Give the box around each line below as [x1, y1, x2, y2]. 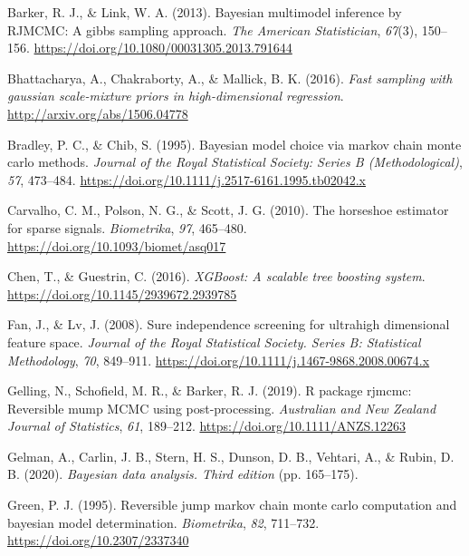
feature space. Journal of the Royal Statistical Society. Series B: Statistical [7, 332, 421, 351]
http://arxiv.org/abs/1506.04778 [7, 103, 188, 122]
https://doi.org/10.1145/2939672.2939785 [7, 284, 237, 303]
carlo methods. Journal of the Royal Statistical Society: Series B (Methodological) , [7, 152, 463, 171]
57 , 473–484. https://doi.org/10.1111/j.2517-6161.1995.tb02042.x [7, 170, 366, 189]
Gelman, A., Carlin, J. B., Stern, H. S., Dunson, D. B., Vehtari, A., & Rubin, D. [7, 446, 455, 465]
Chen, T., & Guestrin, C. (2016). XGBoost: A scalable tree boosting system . [7, 267, 426, 286]
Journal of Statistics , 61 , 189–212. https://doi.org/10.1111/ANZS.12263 [7, 416, 407, 435]
